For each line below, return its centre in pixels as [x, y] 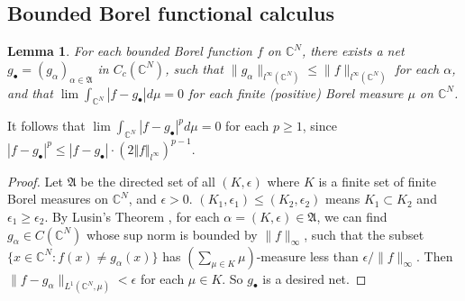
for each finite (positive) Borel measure [296, 92]
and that [30, 92]
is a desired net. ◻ [315, 278]
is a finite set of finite [377, 181]
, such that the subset [364, 234]
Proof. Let [35, 181]
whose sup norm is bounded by [172, 234]
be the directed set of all [148, 181]
